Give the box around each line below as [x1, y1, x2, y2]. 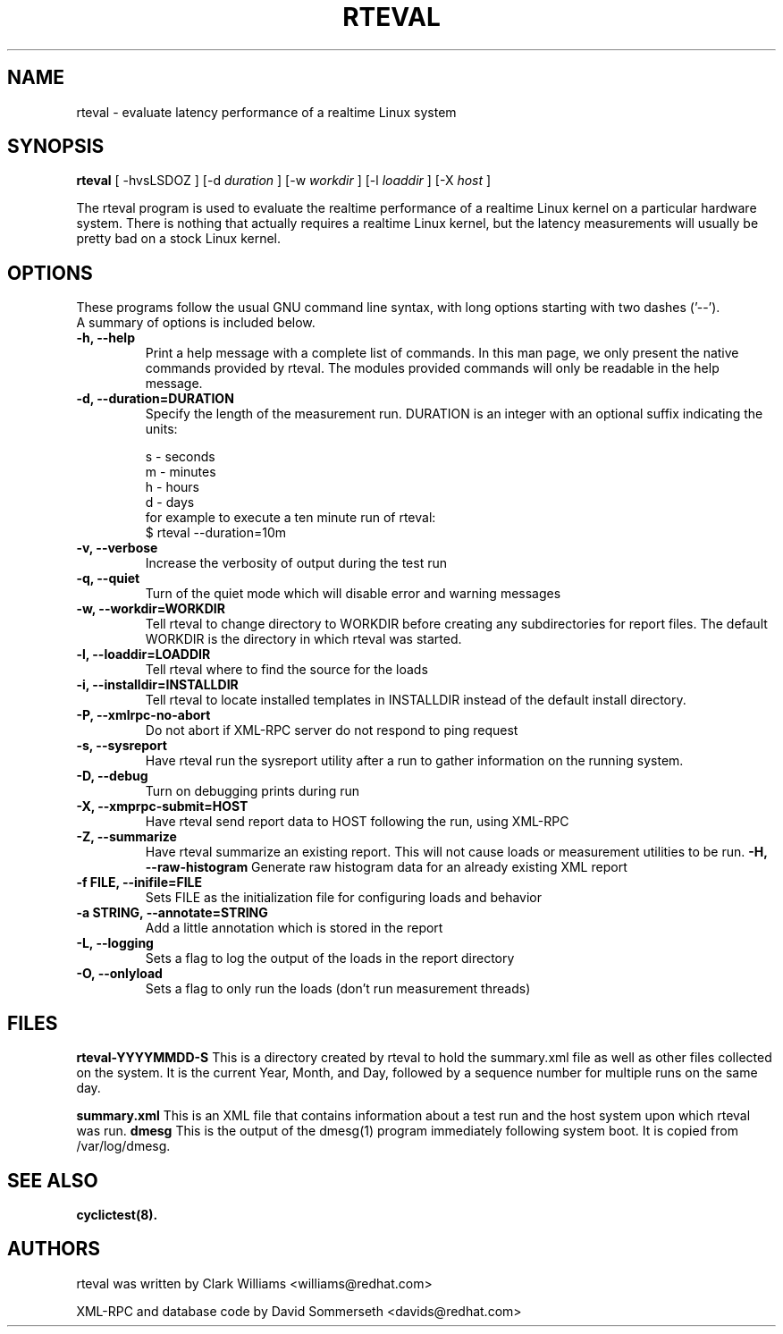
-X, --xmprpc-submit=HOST [76, 798, 248, 815]
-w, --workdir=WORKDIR [76, 601, 225, 617]
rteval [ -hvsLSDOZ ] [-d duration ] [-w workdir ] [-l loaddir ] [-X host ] [76, 173, 492, 189]
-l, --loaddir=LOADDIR [76, 646, 211, 663]
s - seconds [145, 449, 215, 465]
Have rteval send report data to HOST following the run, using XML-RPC [145, 814, 569, 830]
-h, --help [76, 330, 135, 346]
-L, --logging [76, 935, 154, 951]
